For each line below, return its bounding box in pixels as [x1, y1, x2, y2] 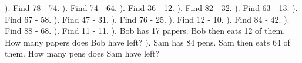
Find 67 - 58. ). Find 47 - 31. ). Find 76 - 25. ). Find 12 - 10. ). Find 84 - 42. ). [5, 13, 290, 25]
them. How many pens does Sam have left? [5, 47, 160, 60]
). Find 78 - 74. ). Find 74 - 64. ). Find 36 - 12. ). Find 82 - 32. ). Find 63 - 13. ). [5, 2, 298, 13]
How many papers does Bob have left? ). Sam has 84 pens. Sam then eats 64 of [5, 36, 290, 48]
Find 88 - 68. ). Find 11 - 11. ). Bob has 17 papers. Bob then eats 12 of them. [5, 24, 286, 37]
